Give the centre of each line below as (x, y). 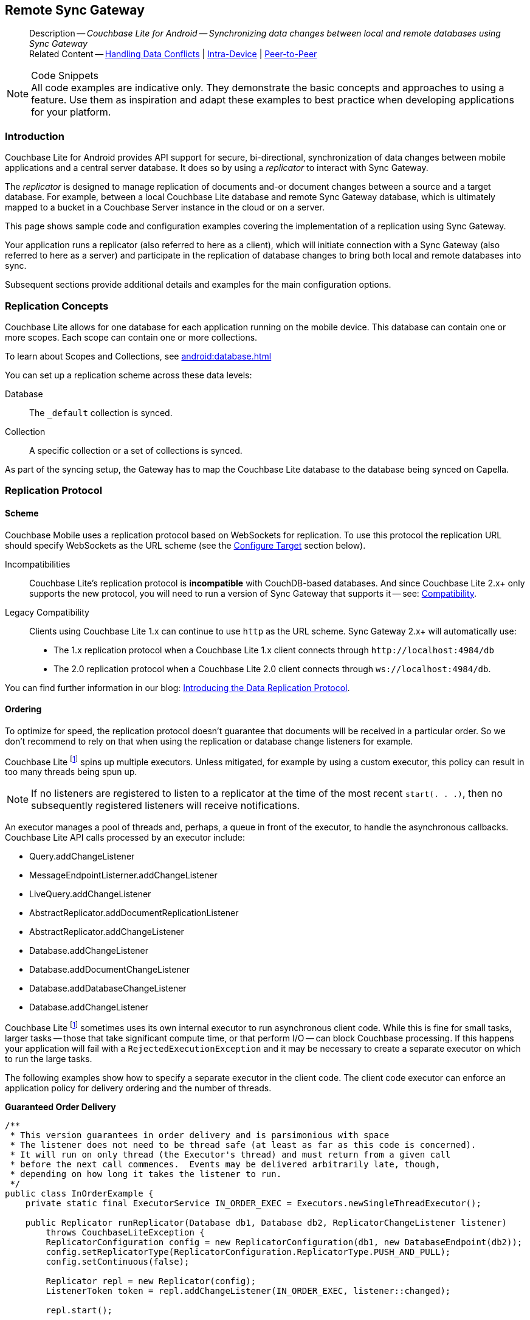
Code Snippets (65, 76)
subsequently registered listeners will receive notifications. (166, 806)
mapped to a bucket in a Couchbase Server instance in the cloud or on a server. (165, 207)
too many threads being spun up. (71, 772)
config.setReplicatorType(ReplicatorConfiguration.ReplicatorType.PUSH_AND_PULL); (248, 1252)
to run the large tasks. (49, 1059)
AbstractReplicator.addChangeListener (107, 932)
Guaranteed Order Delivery (60, 1107)
